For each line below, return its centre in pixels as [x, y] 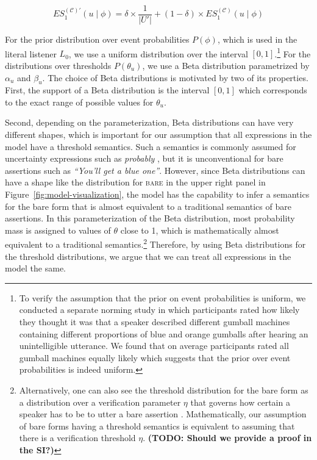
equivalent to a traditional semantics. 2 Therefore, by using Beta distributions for [155, 243]
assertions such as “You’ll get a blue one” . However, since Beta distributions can [155, 170]
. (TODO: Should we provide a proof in [227, 438]
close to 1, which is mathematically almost [200, 230]
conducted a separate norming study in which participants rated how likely [159, 310]
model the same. [36, 268]
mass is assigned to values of [58, 230]
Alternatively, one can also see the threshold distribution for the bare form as [164, 390]
